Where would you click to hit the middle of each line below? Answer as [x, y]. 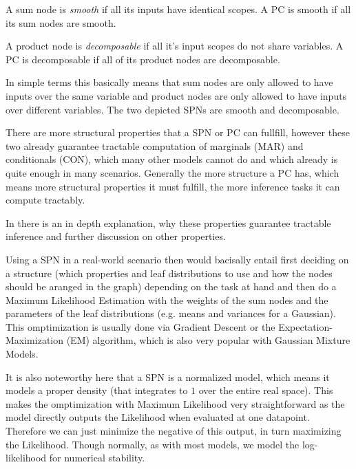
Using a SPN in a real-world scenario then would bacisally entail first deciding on [177, 259]
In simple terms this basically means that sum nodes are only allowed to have [169, 82]
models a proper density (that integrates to [97, 390]
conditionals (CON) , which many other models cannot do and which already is [172, 159]
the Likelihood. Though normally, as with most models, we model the [153, 444]
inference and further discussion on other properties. [116, 236]
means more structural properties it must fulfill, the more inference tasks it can [173, 186]
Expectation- [305, 326]
